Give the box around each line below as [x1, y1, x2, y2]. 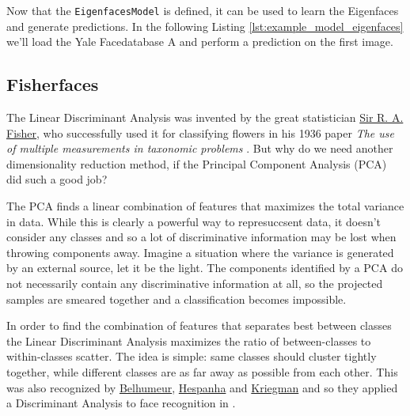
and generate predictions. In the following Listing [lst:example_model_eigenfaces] [6, 17, 404, 34]
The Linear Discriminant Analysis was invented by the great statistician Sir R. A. [6, 109, 404, 126]
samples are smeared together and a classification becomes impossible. [6, 290, 347, 307]
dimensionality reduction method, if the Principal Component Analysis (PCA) [6, 155, 387, 172]
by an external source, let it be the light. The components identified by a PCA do [6, 259, 403, 276]
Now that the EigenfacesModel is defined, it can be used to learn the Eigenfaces [6, 2, 399, 18]
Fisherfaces [6, 72, 99, 96]
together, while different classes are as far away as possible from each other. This [6, 363, 398, 380]
